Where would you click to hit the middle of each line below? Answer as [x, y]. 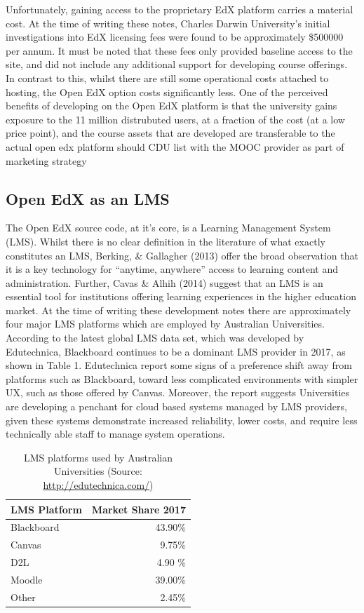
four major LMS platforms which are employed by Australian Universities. [165, 324]
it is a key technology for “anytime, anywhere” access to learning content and [172, 269]
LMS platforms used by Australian [98, 457]
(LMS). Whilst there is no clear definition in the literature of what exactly [166, 241]
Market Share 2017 [139, 509]
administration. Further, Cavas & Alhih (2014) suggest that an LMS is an [164, 282]
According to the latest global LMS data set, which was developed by [155, 338]
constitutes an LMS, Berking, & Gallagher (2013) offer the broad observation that [182, 255]
